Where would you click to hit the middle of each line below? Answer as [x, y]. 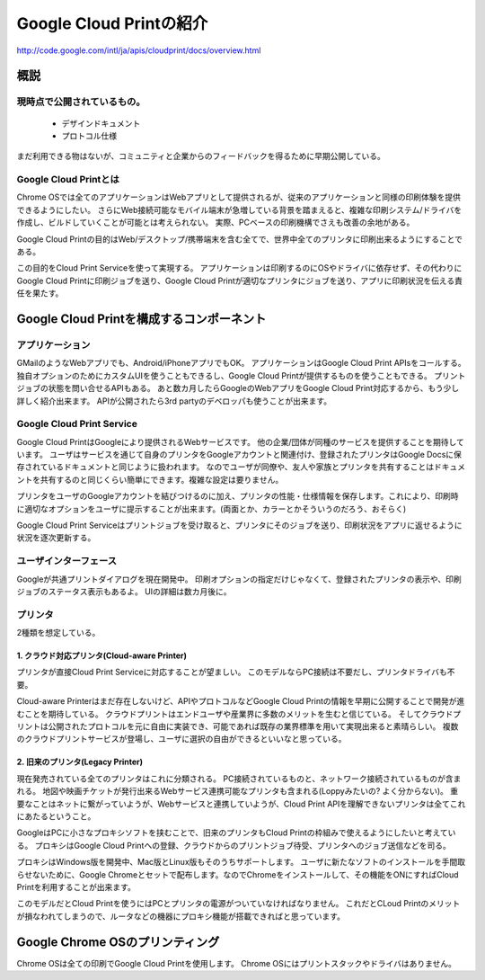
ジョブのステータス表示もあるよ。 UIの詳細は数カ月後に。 [124, 591]
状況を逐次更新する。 [56, 538]
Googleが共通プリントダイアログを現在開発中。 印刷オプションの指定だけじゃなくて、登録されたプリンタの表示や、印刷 [239, 579]
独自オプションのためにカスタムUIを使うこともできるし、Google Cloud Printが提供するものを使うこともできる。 [225, 375]
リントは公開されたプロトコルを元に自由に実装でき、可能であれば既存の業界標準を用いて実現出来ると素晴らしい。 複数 [238, 726]
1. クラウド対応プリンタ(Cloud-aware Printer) [102, 655]
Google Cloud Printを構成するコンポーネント [141, 319]
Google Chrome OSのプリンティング [118, 942]
